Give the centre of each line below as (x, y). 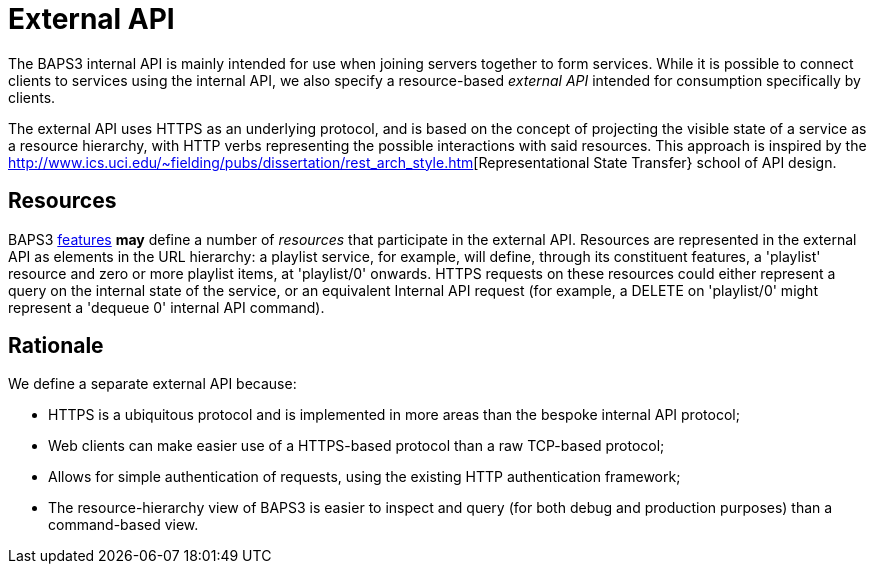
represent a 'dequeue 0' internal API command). (166, 307)
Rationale (56, 346)
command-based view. (123, 525)
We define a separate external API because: (152, 384)
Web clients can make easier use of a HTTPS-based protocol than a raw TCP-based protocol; (356, 446)
